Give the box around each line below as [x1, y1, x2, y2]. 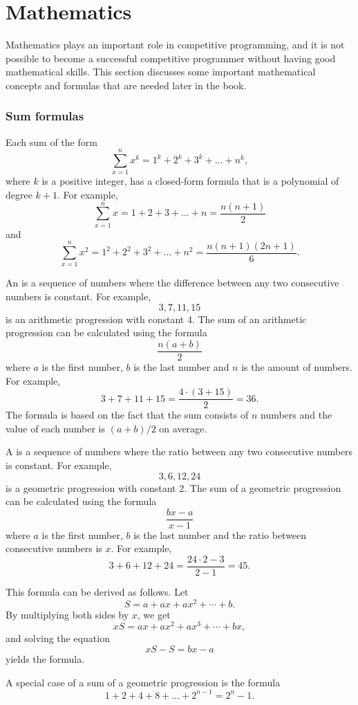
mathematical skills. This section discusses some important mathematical [6, 64, 316, 79]
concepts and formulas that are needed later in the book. [6, 77, 247, 92]
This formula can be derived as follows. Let [6, 585, 189, 599]
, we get [137, 607, 171, 621]
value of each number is [6, 421, 105, 435]
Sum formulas [6, 107, 84, 125]
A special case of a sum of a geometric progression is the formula [6, 675, 281, 689]
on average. [159, 421, 207, 435]
